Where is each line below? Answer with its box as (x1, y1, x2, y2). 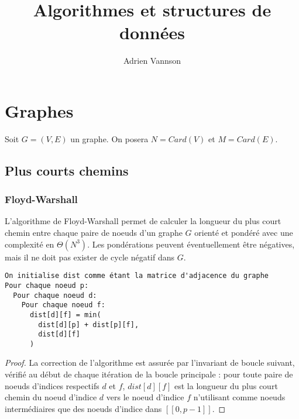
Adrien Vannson (123, 54, 181, 67)
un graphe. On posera (70, 132, 149, 145)
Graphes (5, 98, 74, 122)
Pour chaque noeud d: (13, 291, 97, 300)
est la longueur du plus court (174, 379, 278, 391)
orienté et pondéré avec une (194, 226, 293, 239)
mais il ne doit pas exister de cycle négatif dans (5, 250, 175, 263)
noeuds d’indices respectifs (5, 379, 99, 391)
